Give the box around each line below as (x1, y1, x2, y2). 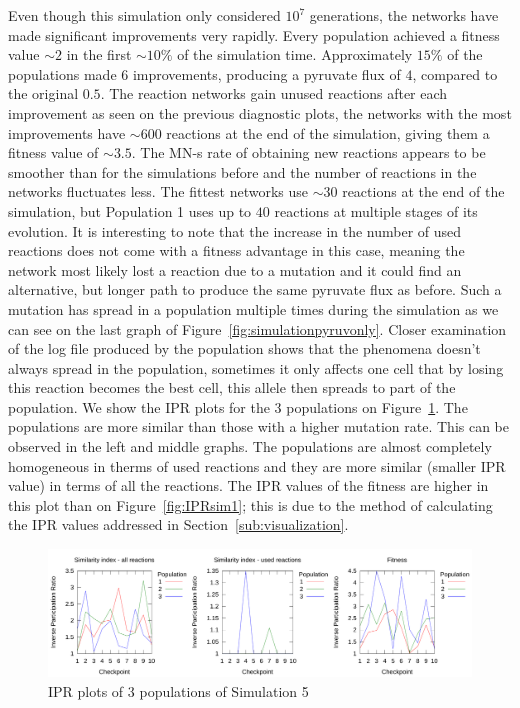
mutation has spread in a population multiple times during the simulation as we (8, 298, 499, 319)
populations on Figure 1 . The (286, 396, 468, 417)
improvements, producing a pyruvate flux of (132, 63, 401, 84)
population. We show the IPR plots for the (8, 396, 270, 417)
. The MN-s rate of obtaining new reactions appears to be (131, 142, 486, 163)
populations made (8, 63, 117, 84)
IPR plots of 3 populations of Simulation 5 (48, 680, 309, 701)
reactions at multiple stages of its (274, 200, 478, 221)
